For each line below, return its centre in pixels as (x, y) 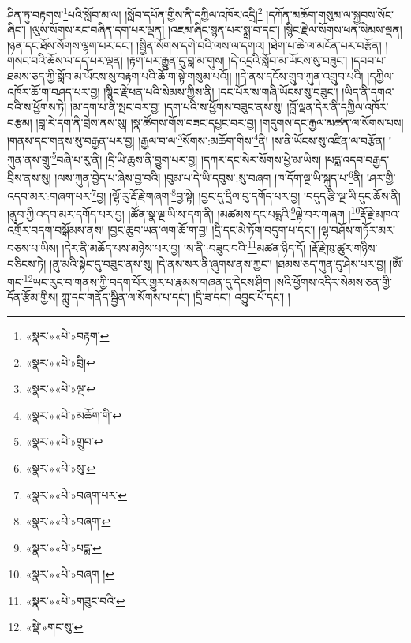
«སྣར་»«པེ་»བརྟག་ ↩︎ (67, 335)
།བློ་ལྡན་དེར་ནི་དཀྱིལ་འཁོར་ (338, 107)
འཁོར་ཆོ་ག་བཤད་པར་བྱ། (54, 91)
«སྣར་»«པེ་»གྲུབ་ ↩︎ (64, 441)
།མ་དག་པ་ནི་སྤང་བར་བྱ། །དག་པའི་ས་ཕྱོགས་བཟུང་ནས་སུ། (177, 107)
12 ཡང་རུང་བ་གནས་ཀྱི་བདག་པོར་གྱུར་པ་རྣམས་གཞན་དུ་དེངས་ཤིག (147, 280)
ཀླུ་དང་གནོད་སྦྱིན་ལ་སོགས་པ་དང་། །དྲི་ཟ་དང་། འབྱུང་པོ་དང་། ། (176, 297)
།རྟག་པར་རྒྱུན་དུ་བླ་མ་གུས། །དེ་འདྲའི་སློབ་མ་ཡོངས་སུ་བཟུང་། (237, 60)
